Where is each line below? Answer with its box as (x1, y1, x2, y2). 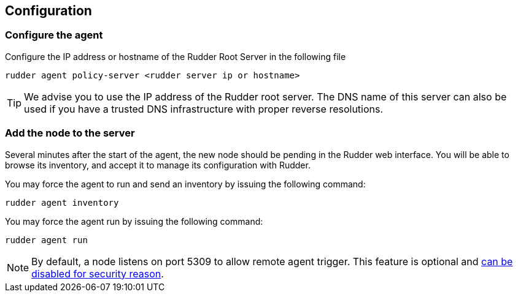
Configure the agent (5, 29, 103, 42)
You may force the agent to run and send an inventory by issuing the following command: (5, 178, 366, 189)
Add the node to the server (5, 127, 135, 140)
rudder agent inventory (5, 197, 119, 208)
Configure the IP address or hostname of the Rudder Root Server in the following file (5, 51, 346, 62)
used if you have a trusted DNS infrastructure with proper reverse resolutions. (24, 102, 384, 115)
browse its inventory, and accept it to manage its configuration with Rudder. (5, 159, 311, 170)
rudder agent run (5, 235, 88, 245)
